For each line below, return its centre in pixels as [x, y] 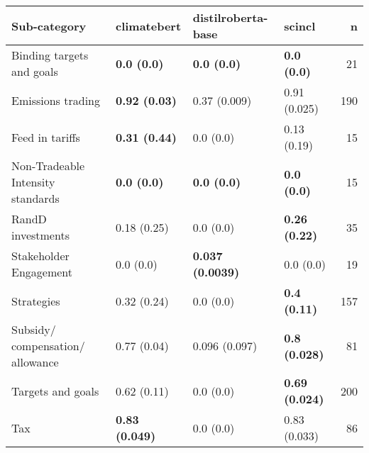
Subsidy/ [34, 329]
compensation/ [48, 346]
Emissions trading [56, 100]
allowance [35, 362]
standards [35, 198]
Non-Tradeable [48, 166]
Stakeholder [40, 256]
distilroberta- [230, 17]
